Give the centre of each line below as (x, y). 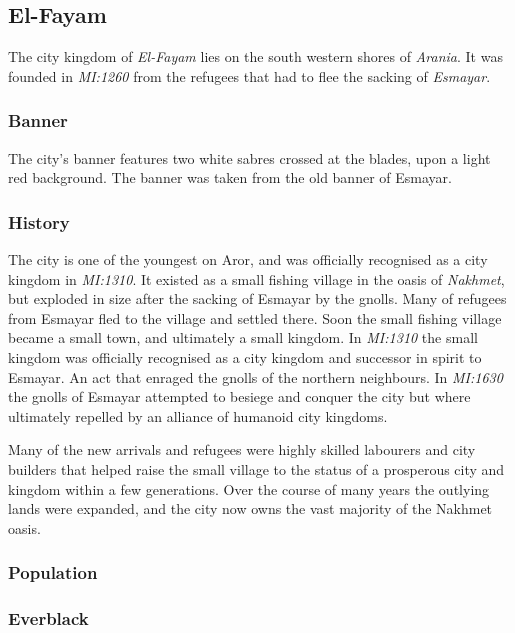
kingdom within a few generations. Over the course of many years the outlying (249, 488)
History (39, 221)
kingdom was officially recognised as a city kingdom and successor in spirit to (245, 356)
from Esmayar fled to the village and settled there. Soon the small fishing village (255, 317)
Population (53, 572)
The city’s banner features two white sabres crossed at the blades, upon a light (249, 157)
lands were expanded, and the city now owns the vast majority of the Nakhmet (250, 508)
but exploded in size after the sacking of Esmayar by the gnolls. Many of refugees (257, 298)
